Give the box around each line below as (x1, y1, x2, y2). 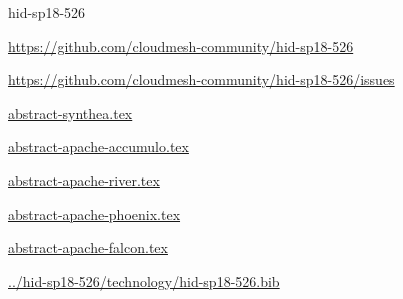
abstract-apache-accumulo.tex (8, 136, 189, 157)
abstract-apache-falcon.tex (8, 237, 168, 258)
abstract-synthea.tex (8, 102, 133, 123)
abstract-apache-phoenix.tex (8, 203, 181, 224)
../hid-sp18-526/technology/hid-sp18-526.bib (8, 270, 280, 291)
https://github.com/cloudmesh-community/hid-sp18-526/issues (8, 69, 395, 90)
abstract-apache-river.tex (8, 169, 160, 190)
